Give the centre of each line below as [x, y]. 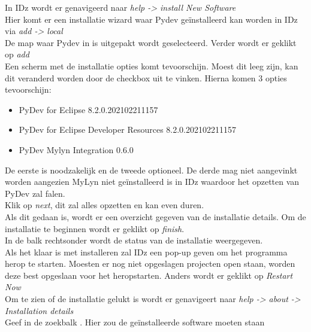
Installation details [39, 310]
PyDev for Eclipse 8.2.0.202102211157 [88, 109]
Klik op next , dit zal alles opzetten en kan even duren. [105, 205]
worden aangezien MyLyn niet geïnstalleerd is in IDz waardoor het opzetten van [152, 182]
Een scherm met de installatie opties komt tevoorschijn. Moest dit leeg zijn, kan [152, 66]
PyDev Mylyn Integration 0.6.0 [76, 149]
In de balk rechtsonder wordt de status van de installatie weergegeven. [134, 240]
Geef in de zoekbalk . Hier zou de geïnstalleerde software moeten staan [135, 322]
